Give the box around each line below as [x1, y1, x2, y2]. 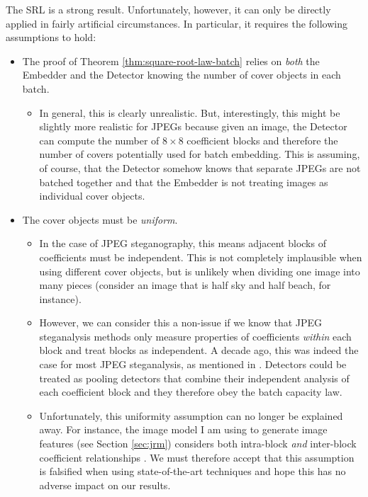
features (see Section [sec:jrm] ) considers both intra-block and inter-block [39, 436, 357, 451]
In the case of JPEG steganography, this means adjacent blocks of [39, 236, 326, 251]
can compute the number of [39, 132, 160, 147]
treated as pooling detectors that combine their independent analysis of [39, 370, 350, 385]
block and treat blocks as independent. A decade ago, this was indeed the [39, 343, 359, 358]
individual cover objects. [39, 188, 145, 203]
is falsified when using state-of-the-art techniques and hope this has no [39, 464, 346, 479]
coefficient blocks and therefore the [186, 132, 338, 147]
